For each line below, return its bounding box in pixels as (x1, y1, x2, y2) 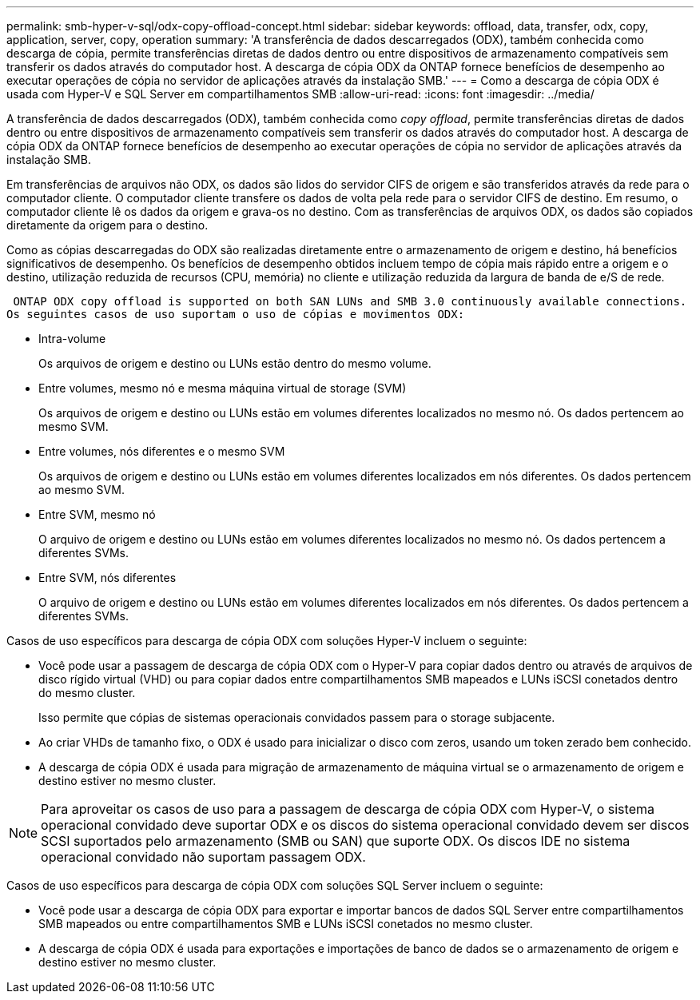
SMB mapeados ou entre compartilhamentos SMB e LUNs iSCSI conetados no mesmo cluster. (38, 917, 533, 930)
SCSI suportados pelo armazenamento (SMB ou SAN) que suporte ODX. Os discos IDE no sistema (41, 833, 630, 849)
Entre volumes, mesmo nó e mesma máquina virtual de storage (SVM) (38, 381, 407, 395)
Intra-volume (38, 332, 106, 345)
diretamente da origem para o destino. (6, 218, 209, 232)
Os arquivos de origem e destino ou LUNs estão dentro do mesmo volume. (38, 357, 432, 370)
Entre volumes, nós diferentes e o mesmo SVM (38, 444, 285, 458)
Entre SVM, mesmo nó (38, 508, 156, 521)
